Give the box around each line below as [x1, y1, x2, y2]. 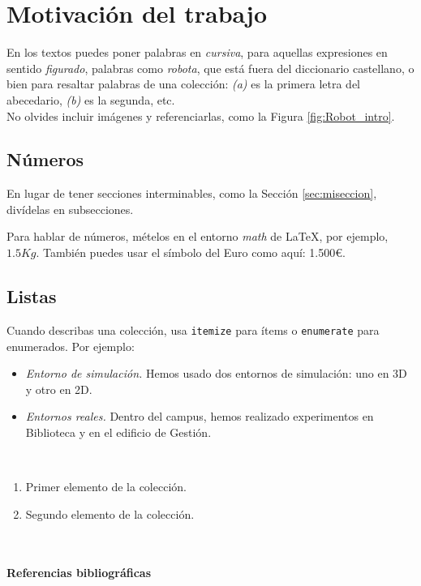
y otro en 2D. [25, 380, 92, 397]
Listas [6, 284, 57, 309]
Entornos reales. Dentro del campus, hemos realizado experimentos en [25, 408, 374, 425]
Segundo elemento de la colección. [25, 505, 195, 522]
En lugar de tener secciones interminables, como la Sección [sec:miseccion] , [6, 185, 377, 202]
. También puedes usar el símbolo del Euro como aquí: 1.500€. [36, 244, 346, 261]
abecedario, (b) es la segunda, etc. [6, 91, 175, 108]
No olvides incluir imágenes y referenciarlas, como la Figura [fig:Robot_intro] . [6, 107, 395, 124]
